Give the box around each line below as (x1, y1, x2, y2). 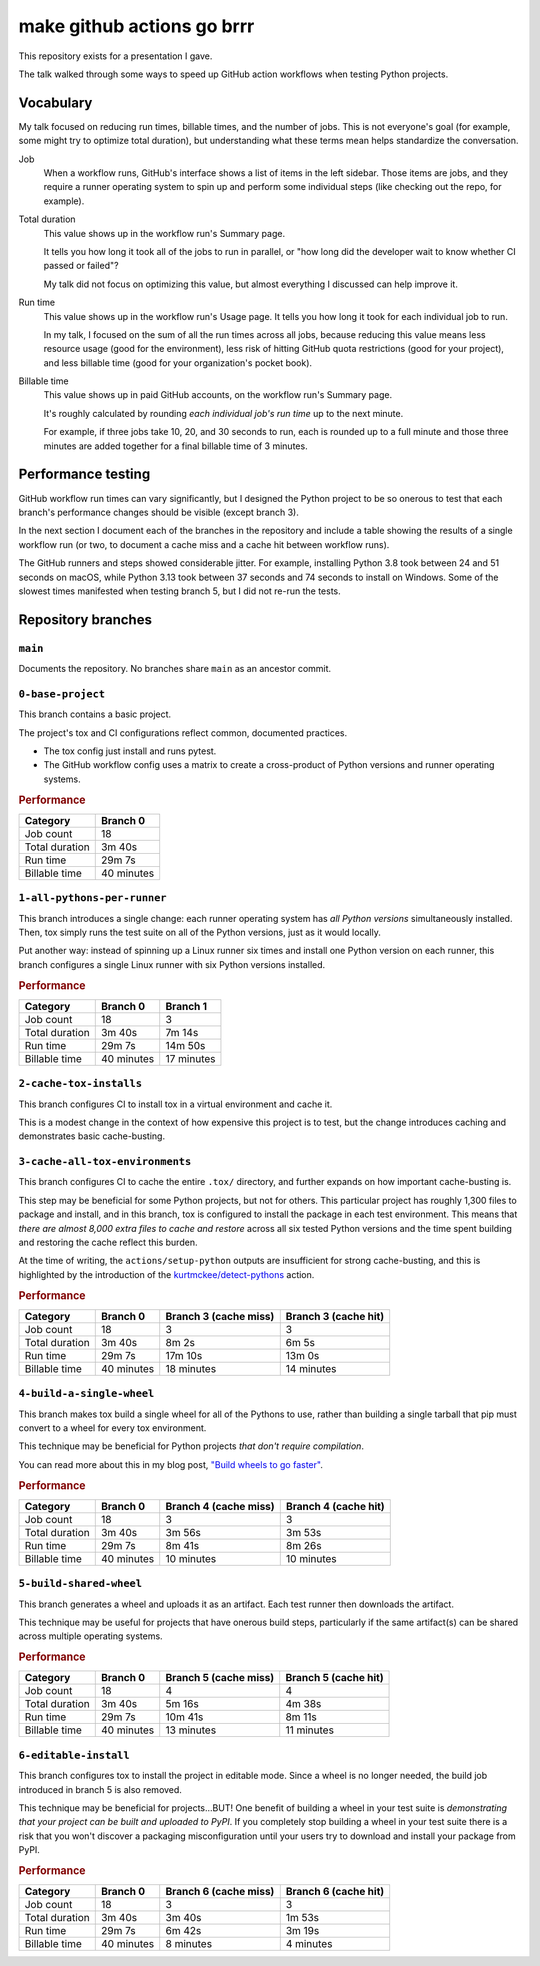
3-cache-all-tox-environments (18, 1155, 192, 1169)
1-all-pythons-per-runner (18, 891, 167, 905)
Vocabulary (18, 94, 93, 111)
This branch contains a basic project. (18, 708, 172, 720)
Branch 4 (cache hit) (285, 1499, 385, 1513)
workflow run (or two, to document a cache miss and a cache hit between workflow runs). (18, 538, 390, 550)
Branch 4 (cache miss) (165, 1499, 275, 1513)
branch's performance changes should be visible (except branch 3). (18, 506, 299, 518)
